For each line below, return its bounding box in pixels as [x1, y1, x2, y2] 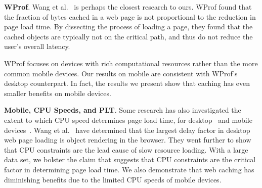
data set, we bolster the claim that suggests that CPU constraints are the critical [4, 154, 256, 165]
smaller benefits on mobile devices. [4, 87, 111, 98]
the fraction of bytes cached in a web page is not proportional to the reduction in [4, 11, 256, 22]
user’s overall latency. [4, 41, 70, 52]
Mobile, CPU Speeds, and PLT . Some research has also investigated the [4, 105, 241, 115]
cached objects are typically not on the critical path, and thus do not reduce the [4, 31, 253, 41]
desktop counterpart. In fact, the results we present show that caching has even [4, 78, 250, 88]
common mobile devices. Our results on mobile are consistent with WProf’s [4, 68, 238, 78]
